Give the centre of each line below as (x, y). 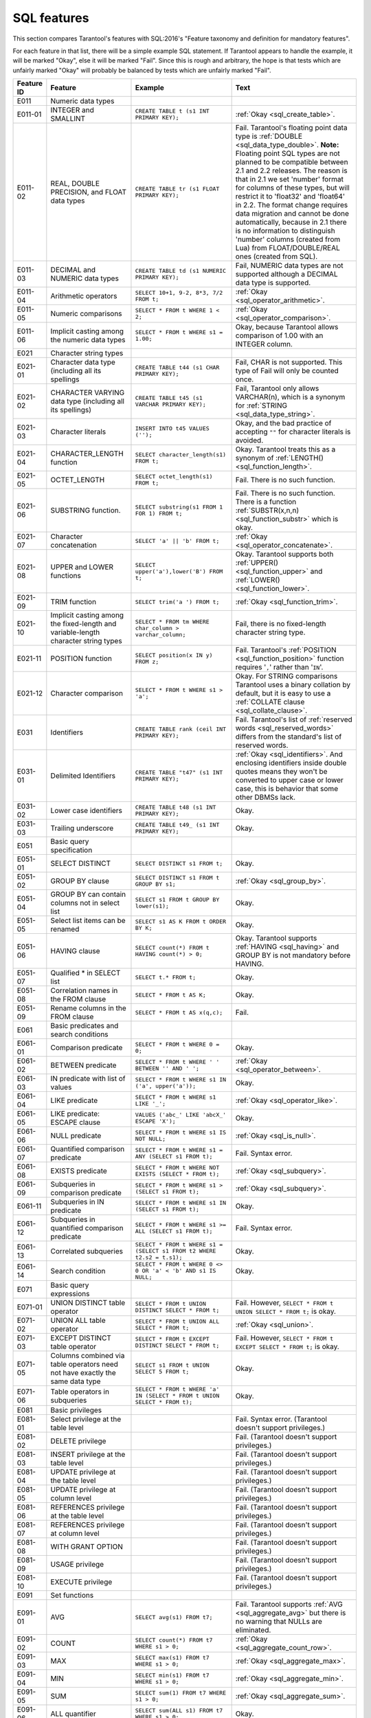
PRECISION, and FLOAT (89, 192)
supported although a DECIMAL (286, 274)
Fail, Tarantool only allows (277, 388)
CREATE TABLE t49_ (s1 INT (177, 825)
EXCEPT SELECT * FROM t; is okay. (287, 1347)
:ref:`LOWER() (258, 580)
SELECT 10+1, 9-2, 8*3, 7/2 (179, 293)
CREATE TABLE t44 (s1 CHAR (177, 368)
